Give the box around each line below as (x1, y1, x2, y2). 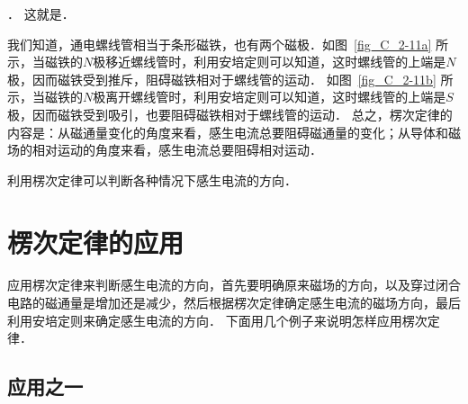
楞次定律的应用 (7, 223, 184, 260)
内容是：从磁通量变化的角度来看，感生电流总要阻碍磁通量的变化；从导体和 (7, 122, 448, 141)
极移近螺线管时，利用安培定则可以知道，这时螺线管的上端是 (93, 52, 446, 71)
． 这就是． (7, 4, 75, 22)
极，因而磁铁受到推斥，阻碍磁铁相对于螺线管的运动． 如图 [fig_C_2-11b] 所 (7, 69, 454, 88)
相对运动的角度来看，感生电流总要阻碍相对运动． (31, 140, 322, 159)
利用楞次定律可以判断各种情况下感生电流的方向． (7, 170, 297, 189)
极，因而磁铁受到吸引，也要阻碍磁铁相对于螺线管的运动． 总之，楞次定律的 (7, 104, 453, 123)
